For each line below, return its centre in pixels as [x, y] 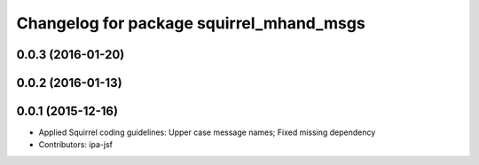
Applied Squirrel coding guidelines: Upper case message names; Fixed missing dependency [207, 132]
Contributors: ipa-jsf [75, 145]
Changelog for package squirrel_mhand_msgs [191, 23]
